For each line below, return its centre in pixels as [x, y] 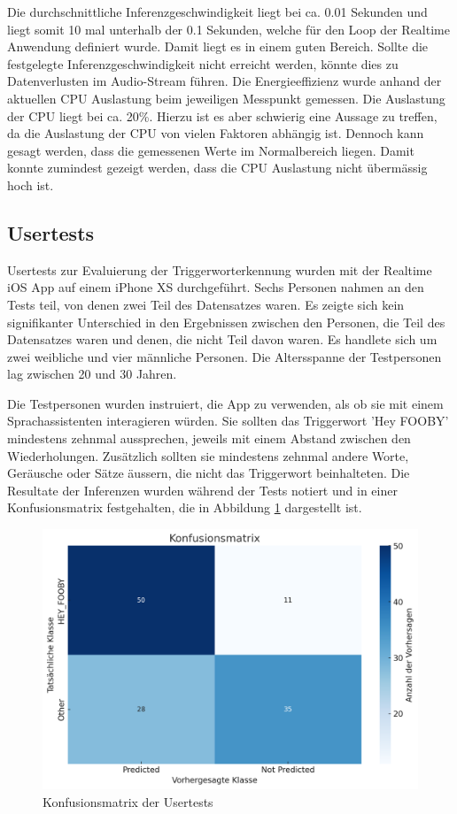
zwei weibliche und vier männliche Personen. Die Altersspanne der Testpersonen [225, 356]
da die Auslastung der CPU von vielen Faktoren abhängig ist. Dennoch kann [216, 133]
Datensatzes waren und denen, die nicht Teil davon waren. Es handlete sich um [222, 339]
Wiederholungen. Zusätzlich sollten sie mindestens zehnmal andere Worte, [208, 455]
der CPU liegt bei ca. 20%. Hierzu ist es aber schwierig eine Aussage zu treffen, [222, 115]
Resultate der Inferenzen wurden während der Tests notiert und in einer [202, 490]
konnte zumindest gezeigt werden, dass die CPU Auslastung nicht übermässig [217, 168]
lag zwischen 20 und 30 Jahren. [92, 374]
